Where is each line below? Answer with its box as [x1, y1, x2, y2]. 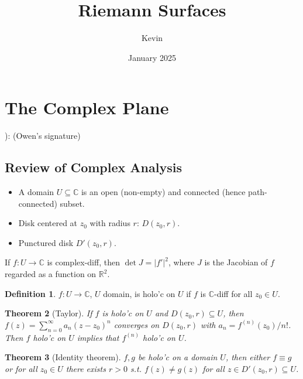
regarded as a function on [5, 268, 97, 280]
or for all [5, 362, 37, 374]
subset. [60, 197, 85, 209]
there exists [66, 362, 106, 374]
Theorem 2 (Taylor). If [5, 307, 92, 319]
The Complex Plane [5, 95, 169, 119]
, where [168, 256, 195, 268]
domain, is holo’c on [103, 287, 175, 299]
